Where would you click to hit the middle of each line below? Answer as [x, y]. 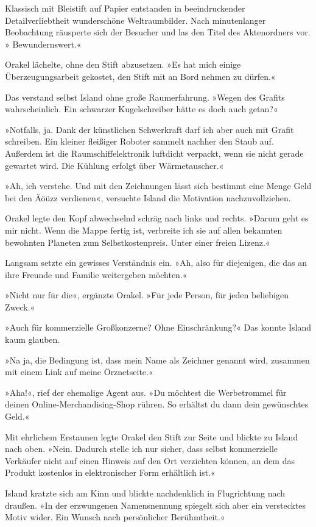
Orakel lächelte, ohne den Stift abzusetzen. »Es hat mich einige [123, 64]
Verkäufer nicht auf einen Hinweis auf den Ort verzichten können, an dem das [150, 460]
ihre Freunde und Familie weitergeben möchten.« [96, 274]
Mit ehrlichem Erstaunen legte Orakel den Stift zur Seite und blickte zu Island [152, 436]
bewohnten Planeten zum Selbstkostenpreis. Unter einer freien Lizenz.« [138, 242]
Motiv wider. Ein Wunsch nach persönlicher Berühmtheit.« [115, 517]
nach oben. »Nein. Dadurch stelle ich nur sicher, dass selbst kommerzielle [141, 449]
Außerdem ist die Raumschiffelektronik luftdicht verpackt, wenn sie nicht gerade [154, 153]
